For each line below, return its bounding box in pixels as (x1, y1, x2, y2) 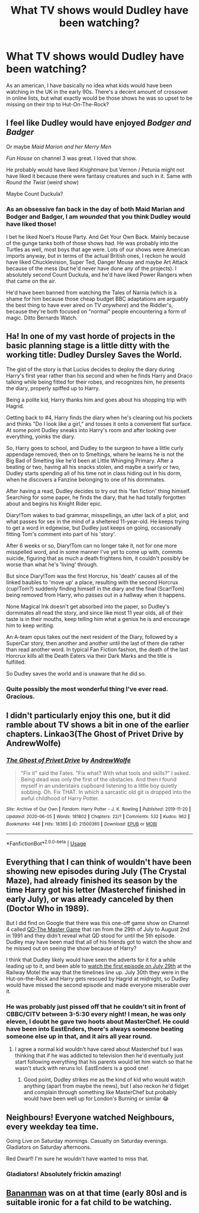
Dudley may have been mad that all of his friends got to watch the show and (6, 938, 192, 945)
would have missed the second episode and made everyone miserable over (6, 981, 191, 989)
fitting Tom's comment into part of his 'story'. (6, 530, 117, 537)
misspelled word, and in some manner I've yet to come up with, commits (6, 548, 183, 555)
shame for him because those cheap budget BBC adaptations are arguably (6, 295, 188, 303)
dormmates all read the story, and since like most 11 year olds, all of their (6, 609, 184, 616)
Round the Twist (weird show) (6, 179, 79, 186)
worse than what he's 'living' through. (6, 560, 98, 568)
